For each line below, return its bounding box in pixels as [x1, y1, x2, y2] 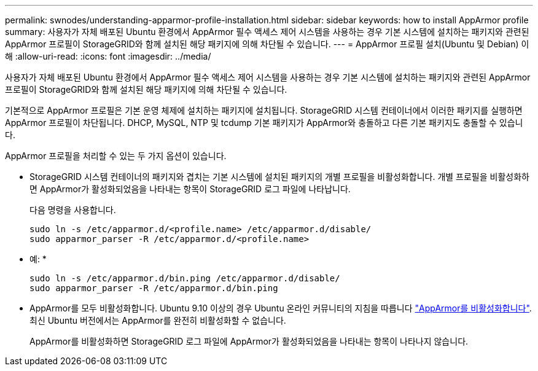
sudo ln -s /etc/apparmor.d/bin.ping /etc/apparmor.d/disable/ [29, 273, 340, 283]
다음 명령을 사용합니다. [29, 205, 116, 215]
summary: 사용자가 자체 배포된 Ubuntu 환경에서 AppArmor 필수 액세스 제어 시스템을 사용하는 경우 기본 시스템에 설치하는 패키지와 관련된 [5, 26, 529, 37]
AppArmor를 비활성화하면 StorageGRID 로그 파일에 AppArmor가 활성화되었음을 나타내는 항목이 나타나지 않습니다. [29, 336, 469, 346]
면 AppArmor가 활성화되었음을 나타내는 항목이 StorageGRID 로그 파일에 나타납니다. [29, 184, 351, 194]
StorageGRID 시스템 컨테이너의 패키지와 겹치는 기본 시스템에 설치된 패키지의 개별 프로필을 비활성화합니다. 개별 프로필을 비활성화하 [29, 171, 529, 182]
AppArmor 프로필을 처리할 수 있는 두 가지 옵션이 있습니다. [5, 150, 227, 161]
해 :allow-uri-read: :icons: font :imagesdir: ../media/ [5, 51, 211, 61]
